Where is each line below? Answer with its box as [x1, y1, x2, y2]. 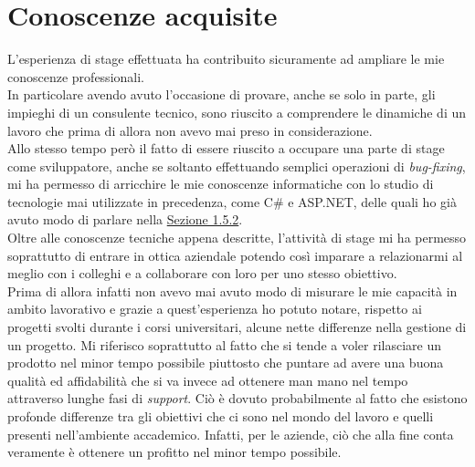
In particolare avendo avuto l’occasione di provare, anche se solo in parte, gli [7, 85, 436, 104]
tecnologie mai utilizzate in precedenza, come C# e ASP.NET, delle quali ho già [7, 192, 457, 211]
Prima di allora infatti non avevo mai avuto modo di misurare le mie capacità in [7, 281, 458, 300]
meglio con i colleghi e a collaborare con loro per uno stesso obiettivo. [7, 264, 397, 283]
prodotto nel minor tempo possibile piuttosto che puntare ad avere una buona [7, 353, 444, 372]
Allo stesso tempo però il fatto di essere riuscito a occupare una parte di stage [7, 139, 445, 158]
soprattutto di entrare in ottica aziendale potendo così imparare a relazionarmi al [7, 245, 463, 265]
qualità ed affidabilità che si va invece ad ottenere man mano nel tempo [7, 370, 408, 389]
